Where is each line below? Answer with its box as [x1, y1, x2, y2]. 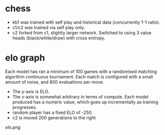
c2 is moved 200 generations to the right [12, 114, 96, 121]
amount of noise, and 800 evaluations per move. [5, 79, 104, 85]
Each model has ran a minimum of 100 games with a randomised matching [5, 68, 157, 74]
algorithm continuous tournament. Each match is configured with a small [5, 73, 153, 79]
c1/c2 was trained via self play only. [12, 24, 85, 30]
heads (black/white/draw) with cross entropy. [12, 35, 106, 41]
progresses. [12, 104, 37, 110]
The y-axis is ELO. [12, 88, 50, 94]
